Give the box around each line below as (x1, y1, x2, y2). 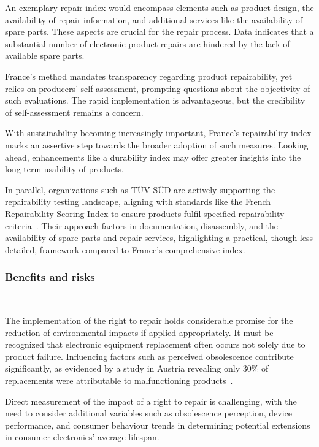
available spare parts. (5, 49, 85, 62)
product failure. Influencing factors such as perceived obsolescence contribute (5, 350, 294, 362)
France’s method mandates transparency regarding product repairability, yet (5, 69, 293, 82)
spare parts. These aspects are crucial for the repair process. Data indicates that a (5, 25, 314, 38)
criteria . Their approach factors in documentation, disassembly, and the (5, 219, 279, 232)
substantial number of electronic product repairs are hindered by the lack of (5, 37, 290, 50)
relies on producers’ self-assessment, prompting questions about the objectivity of (5, 82, 310, 94)
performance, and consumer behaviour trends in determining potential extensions (5, 418, 310, 431)
